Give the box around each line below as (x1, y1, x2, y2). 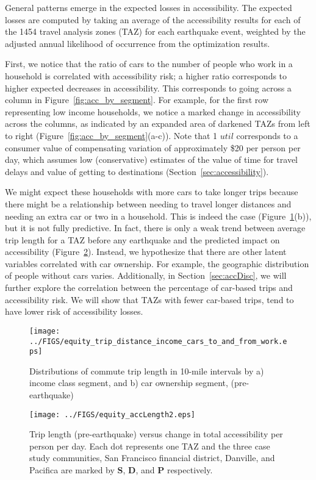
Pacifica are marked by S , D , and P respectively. (29, 464, 213, 476)
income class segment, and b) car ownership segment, (29, 376, 228, 389)
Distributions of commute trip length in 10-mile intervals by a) (29, 364, 264, 377)
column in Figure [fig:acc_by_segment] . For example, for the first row (5, 93, 269, 106)
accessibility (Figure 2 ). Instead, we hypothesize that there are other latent (5, 245, 287, 258)
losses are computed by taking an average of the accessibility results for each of (5, 13, 301, 26)
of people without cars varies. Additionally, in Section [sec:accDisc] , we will (5, 269, 287, 282)
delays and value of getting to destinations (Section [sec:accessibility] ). (5, 165, 269, 177)
